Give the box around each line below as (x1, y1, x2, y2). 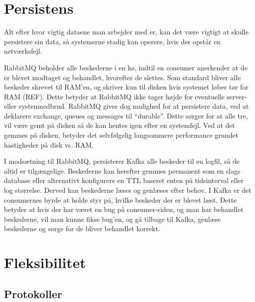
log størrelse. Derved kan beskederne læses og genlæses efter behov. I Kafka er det (4, 185, 252, 195)
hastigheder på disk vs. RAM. (4, 139, 94, 150)
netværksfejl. (4, 46, 42, 56)
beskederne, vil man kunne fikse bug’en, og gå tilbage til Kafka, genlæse (4, 213, 221, 224)
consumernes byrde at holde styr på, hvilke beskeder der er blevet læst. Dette (4, 194, 237, 205)
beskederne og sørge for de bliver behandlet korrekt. (4, 223, 160, 234)
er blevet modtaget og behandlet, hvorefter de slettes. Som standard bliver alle (4, 72, 241, 82)
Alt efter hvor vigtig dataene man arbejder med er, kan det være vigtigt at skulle (4, 27, 249, 37)
